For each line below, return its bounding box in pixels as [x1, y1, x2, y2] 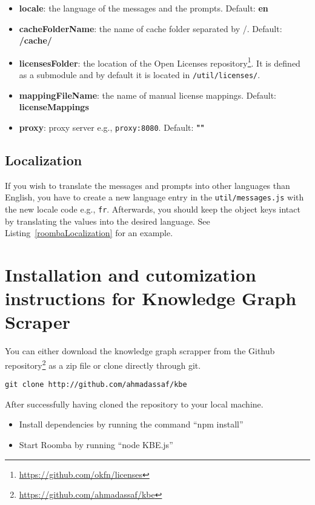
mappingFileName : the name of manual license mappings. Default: [19, 88, 276, 101]
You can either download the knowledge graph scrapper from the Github [5, 345, 275, 357]
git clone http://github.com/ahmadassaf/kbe [5, 380, 187, 389]
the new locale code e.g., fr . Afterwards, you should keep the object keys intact [5, 202, 300, 215]
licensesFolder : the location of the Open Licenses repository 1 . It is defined [19, 54, 300, 69]
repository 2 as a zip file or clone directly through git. [5, 357, 201, 371]
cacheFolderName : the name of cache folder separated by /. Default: [19, 22, 282, 35]
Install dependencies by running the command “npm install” [19, 418, 244, 431]
